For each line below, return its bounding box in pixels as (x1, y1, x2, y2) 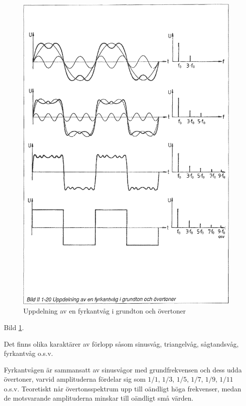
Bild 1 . (4, 322, 24, 332)
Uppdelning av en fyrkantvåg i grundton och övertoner (23, 306, 186, 316)
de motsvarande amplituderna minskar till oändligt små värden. (4, 393, 194, 403)
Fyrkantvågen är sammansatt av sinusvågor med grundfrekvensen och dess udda (4, 364, 242, 374)
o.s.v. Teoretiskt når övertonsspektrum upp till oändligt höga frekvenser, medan (4, 383, 242, 393)
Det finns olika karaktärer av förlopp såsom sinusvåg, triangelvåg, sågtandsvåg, (4, 338, 239, 349)
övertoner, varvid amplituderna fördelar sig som (4, 374, 146, 384)
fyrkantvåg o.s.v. (4, 348, 53, 358)
